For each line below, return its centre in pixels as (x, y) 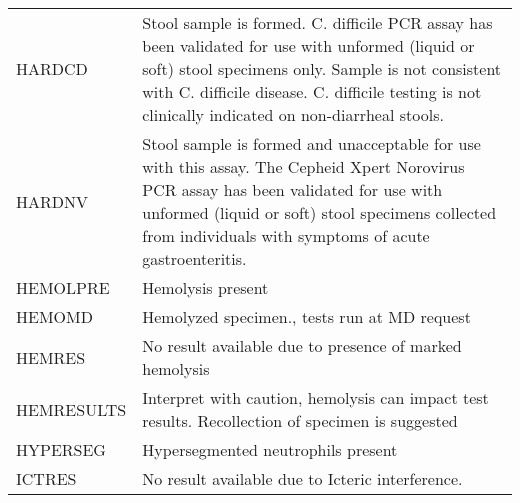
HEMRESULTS (71, 409)
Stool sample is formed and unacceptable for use (311, 143)
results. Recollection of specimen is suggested (300, 420)
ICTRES (46, 478)
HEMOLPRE (63, 287)
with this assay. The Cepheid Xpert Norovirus (303, 166)
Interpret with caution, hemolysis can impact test (315, 397)
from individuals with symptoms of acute (286, 235)
